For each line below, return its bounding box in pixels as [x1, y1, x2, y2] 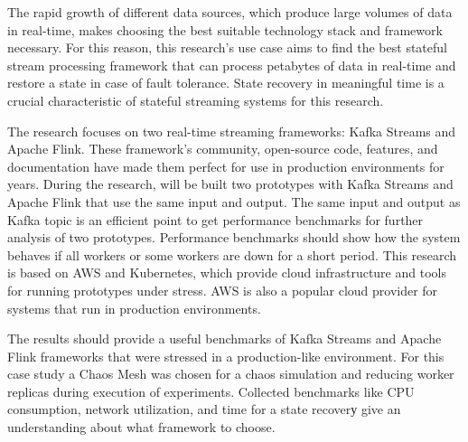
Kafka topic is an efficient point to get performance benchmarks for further [7, 210, 424, 229]
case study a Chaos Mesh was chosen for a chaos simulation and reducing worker [7, 364, 454, 383]
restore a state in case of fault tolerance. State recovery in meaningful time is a [7, 73, 445, 92]
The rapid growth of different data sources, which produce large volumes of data [7, 3, 453, 21]
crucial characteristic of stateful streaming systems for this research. [7, 90, 384, 109]
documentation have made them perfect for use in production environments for [7, 156, 445, 175]
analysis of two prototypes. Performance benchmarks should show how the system [7, 228, 461, 247]
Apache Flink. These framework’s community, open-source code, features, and [7, 139, 438, 158]
